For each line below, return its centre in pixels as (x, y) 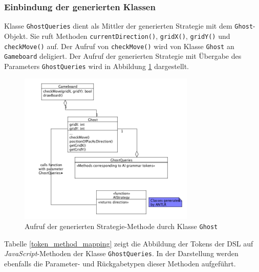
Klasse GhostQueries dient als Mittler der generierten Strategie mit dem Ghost (129, 26)
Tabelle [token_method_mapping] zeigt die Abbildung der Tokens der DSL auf (129, 243)
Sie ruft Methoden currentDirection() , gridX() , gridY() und (130, 36)
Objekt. (16, 36)
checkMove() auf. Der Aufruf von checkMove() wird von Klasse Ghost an (119, 46)
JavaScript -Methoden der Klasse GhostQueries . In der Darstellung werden (121, 253)
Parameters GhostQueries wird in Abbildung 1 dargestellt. (97, 66)
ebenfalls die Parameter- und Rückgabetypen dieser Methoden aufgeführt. (120, 263)
